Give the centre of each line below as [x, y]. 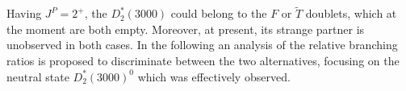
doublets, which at [351, 13]
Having [24, 13]
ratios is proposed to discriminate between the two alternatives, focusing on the [203, 60]
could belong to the [219, 13]
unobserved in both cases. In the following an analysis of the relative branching [202, 45]
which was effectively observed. [214, 76]
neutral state [38, 76]
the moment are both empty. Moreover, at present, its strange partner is [186, 29]
